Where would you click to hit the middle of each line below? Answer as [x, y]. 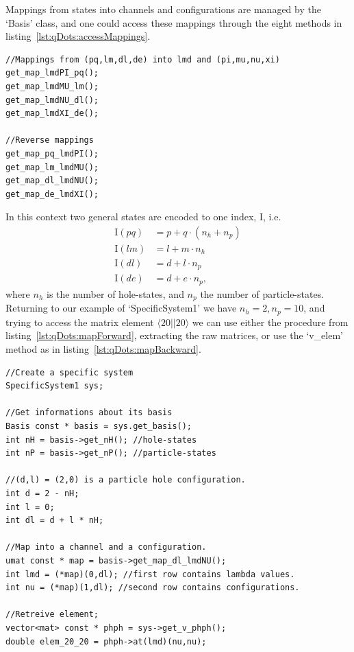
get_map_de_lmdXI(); [52, 194]
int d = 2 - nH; [42, 493]
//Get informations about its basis [89, 413]
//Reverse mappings [50, 140]
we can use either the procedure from [270, 322]
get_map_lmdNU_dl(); [52, 100]
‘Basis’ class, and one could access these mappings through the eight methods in [174, 22]
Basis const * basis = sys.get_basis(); [99, 426]
